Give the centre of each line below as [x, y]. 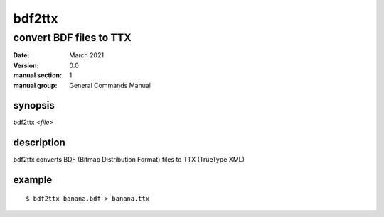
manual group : [35, 85]
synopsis [34, 105]
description [39, 143]
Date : [21, 55]
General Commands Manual [110, 85]
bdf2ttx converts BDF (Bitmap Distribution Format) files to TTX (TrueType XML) [129, 160]
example [33, 180]
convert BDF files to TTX [72, 38]
